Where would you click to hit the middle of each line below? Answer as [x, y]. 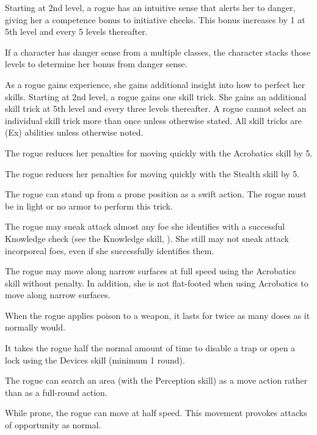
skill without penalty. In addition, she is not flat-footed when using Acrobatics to [157, 283]
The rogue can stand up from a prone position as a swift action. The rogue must [156, 194]
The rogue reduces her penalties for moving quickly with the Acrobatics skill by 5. [159, 152]
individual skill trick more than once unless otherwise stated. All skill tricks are [154, 120]
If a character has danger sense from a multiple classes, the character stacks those [158, 52]
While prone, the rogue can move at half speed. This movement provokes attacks [156, 413]
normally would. [35, 327]
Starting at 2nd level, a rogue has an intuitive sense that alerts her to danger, [150, 7]
